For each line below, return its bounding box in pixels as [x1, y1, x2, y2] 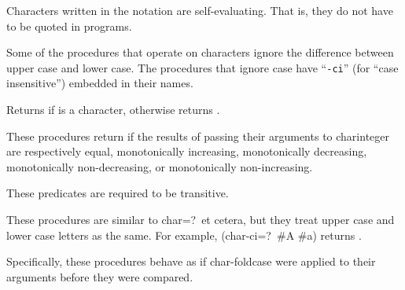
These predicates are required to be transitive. [6, 185, 229, 201]
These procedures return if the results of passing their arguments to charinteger [6, 127, 389, 144]
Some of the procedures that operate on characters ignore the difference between [6, 44, 394, 61]
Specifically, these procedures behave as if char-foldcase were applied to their [6, 253, 376, 270]
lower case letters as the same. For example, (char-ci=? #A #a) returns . [6, 226, 362, 243]
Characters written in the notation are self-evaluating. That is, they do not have [6, 2, 393, 18]
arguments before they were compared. [6, 268, 193, 284]
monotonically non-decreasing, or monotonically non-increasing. [6, 158, 313, 174]
